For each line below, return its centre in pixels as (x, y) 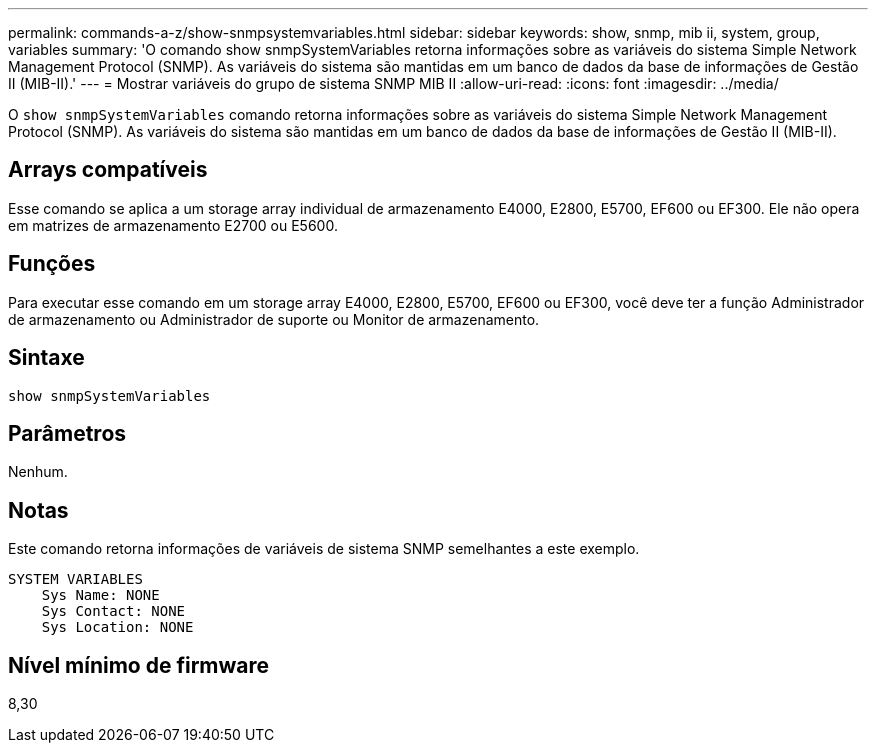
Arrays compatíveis (108, 170)
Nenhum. (38, 472)
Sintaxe (46, 358)
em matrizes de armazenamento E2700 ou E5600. (173, 225)
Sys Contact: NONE (113, 611)
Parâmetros (67, 433)
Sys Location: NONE (117, 627)
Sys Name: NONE (100, 595)
